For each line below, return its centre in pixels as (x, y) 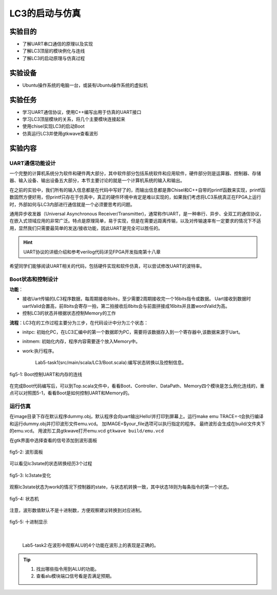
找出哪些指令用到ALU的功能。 (68, 569)
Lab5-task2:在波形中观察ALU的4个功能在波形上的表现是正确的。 (91, 545)
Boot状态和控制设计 (34, 279)
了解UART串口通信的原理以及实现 (58, 44)
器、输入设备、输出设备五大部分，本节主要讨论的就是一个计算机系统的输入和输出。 (97, 181)
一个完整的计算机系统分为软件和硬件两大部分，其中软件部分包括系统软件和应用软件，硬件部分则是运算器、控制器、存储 (135, 173)
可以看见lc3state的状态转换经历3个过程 (51, 464)
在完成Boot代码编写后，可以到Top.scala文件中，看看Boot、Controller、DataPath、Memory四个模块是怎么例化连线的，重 (137, 386)
